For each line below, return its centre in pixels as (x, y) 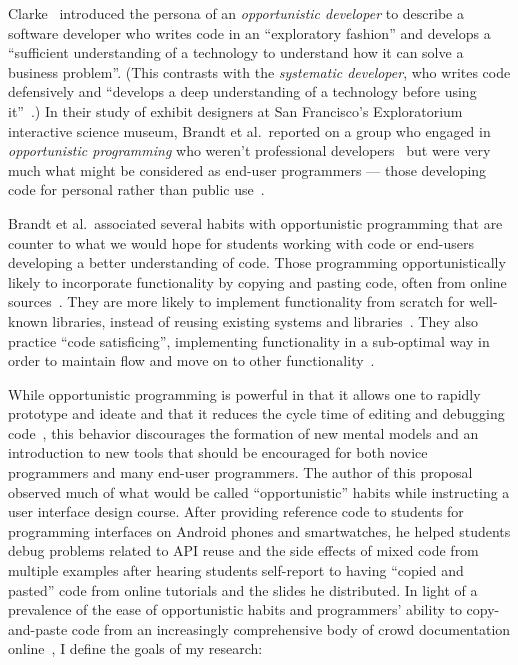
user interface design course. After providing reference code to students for (236, 511)
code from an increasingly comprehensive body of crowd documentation (291, 628)
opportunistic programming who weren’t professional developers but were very (249, 150)
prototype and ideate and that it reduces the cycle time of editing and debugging (256, 413)
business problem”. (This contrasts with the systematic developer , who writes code (259, 71)
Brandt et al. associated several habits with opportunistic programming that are (255, 222)
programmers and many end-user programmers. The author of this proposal (240, 472)
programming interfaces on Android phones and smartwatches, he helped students (259, 530)
